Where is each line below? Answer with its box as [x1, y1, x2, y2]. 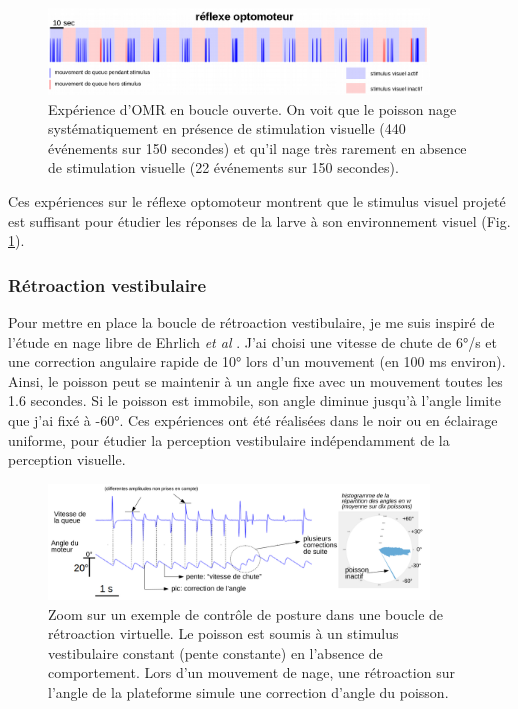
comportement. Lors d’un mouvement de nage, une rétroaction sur [48, 662, 455, 683]
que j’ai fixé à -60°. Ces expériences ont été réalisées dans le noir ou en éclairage [8, 410, 498, 431]
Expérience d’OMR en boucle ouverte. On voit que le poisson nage [48, 98, 457, 119]
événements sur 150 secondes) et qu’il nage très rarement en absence [48, 137, 467, 158]
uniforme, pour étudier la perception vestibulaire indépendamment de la [8, 429, 450, 450]
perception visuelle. [8, 449, 126, 470]
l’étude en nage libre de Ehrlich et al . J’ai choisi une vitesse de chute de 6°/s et [8, 331, 497, 352]
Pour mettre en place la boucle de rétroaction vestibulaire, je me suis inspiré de [8, 312, 495, 333]
